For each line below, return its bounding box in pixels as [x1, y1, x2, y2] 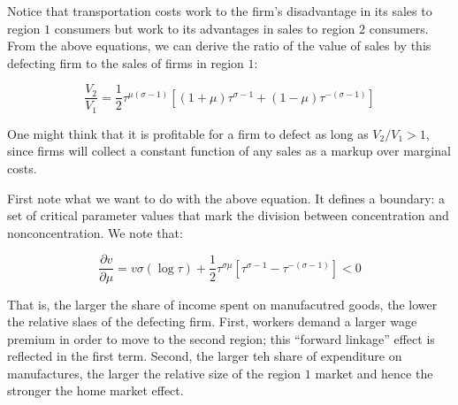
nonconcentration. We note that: [7, 223, 183, 241]
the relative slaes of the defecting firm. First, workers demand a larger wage [7, 312, 417, 331]
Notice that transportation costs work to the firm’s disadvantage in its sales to [7, 2, 432, 19]
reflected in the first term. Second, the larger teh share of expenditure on [7, 347, 402, 365]
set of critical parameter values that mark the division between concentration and [7, 206, 449, 225]
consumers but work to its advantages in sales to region [54, 19, 355, 37]
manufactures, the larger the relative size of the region [7, 363, 302, 382]
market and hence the [315, 363, 433, 382]
